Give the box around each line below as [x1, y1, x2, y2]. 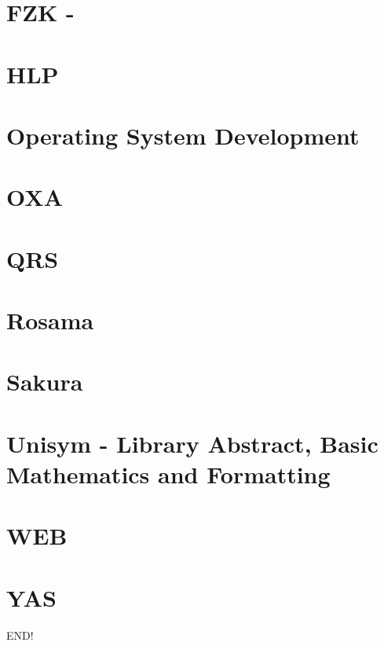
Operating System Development [6, 119, 360, 151]
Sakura [6, 365, 83, 398]
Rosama [6, 304, 94, 336]
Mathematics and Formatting [6, 458, 331, 490]
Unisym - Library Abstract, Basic [6, 427, 379, 459]
